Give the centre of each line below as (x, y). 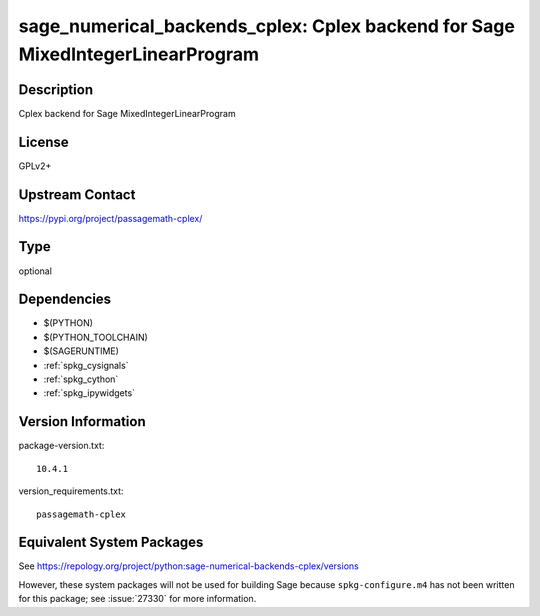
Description (56, 89)
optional (35, 271)
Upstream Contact (77, 194)
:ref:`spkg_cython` (81, 379)
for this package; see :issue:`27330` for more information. (137, 599)
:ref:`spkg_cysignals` (86, 365)
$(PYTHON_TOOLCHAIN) (96, 337)
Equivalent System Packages (111, 542)
